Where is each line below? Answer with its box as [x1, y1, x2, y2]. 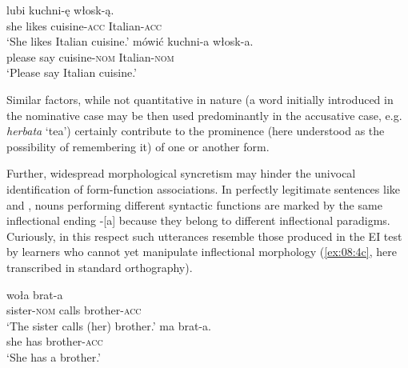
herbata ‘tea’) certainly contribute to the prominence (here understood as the [6, 122, 385, 139]
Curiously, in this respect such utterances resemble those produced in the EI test [6, 227, 402, 244]
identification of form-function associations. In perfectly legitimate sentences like [6, 180, 401, 197]
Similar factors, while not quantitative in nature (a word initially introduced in [6, 90, 394, 107]
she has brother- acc [6, 333, 103, 350]
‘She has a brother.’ [6, 348, 102, 365]
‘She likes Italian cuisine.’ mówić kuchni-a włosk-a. [6, 33, 254, 50]
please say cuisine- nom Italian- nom [6, 48, 174, 65]
